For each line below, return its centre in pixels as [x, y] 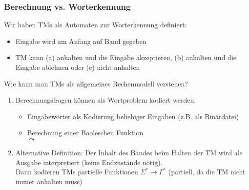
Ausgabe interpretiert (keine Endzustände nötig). [89, 162]
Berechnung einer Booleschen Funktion [85, 133]
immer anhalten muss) [49, 181]
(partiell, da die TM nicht [207, 172]
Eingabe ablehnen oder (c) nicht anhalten [78, 67]
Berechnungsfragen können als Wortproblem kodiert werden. [106, 100]
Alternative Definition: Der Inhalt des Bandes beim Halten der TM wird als [129, 152]
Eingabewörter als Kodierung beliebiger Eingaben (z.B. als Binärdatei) [133, 116]
